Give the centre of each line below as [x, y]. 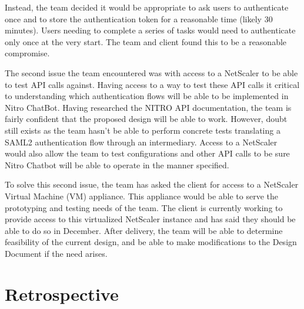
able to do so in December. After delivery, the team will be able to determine [144, 230]
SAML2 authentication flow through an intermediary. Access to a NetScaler [141, 142]
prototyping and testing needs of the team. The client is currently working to [144, 207]
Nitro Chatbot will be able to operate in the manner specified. [117, 164]
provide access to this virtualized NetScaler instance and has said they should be [150, 219]
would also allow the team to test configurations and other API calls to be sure [147, 153]
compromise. [27, 53]
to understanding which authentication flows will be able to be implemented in [147, 96]
